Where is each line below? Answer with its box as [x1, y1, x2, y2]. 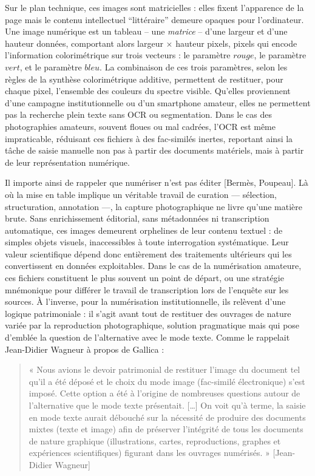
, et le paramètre [19, 60, 82, 73]
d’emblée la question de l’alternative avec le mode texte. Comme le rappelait [5, 331, 290, 344]
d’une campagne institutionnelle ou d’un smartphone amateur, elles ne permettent [5, 96, 311, 109]
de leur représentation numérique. [5, 155, 130, 168]
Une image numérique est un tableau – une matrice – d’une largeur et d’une [5, 25, 288, 38]
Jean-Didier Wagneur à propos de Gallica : [5, 342, 164, 355]
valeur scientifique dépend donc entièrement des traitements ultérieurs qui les [5, 247, 292, 260]
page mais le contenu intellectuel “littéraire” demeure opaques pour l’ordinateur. [5, 13, 304, 25]
